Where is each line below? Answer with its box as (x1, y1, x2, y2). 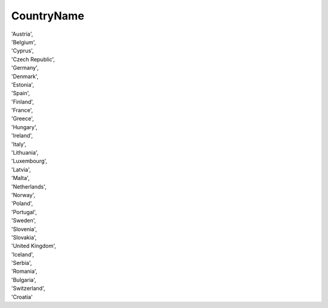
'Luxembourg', (11, 158, 48, 165)
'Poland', (11, 200, 33, 207)
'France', (11, 107, 33, 114)
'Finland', (11, 98, 35, 105)
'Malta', (11, 175, 30, 182)
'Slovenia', (11, 225, 38, 233)
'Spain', (11, 90, 30, 97)
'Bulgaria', (11, 276, 36, 283)
